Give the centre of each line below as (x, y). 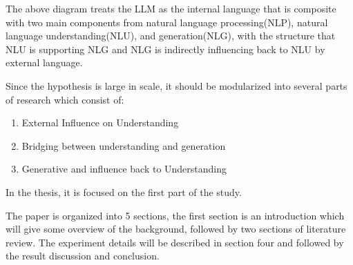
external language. (44, 62)
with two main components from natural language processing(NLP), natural (167, 22)
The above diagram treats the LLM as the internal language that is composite (171, 8)
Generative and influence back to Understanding (124, 169)
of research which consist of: (65, 99)
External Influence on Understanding (100, 122)
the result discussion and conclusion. (83, 256)
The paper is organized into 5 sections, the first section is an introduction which (175, 215)
